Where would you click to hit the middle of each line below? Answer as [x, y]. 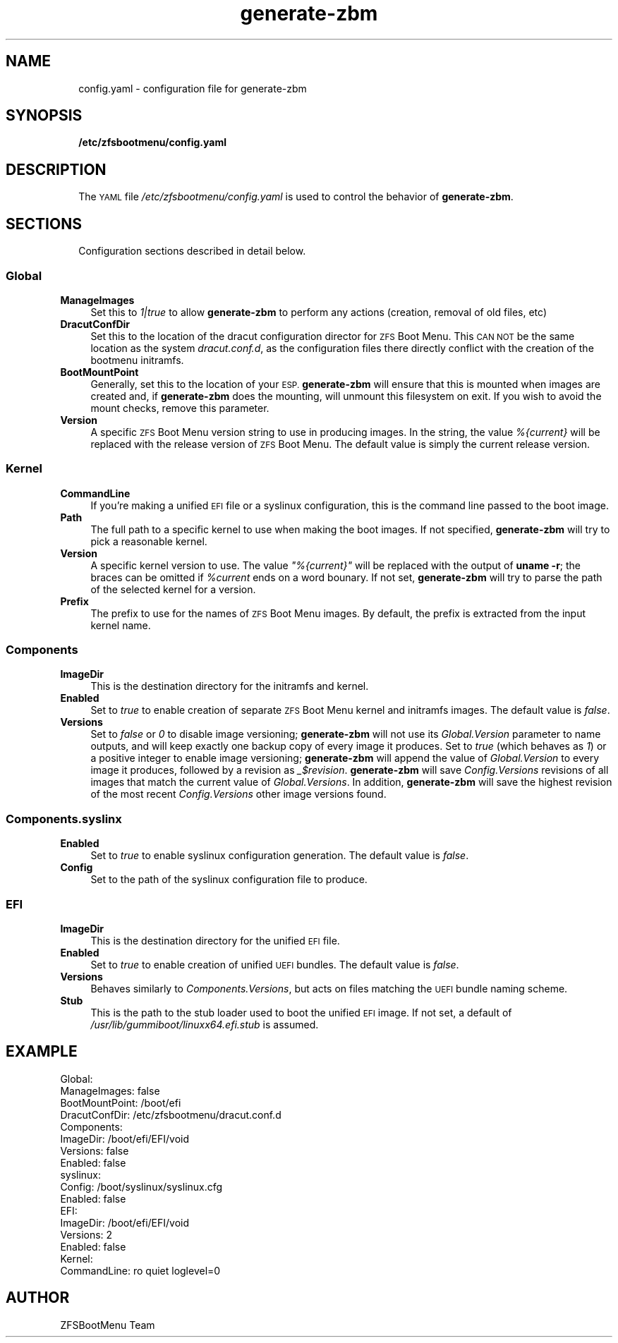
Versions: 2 [86, 1234]
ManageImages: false [110, 1090]
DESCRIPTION [56, 169]
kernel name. [121, 625]
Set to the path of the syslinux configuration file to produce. [229, 880]
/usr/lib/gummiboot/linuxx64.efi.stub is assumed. [205, 1024]
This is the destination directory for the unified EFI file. [215, 940]
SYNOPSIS [44, 116]
